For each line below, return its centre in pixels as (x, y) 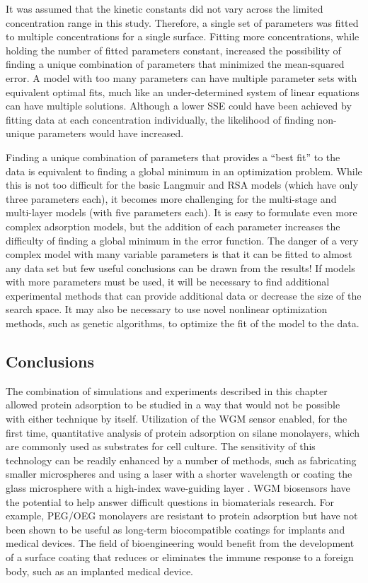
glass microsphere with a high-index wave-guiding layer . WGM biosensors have (178, 488)
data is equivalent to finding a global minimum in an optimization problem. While (184, 171)
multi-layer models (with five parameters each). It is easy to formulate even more (182, 212)
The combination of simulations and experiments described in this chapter (167, 390)
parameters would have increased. (111, 133)
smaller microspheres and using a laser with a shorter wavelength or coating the (179, 474)
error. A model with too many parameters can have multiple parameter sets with (182, 77)
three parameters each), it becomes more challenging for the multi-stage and (171, 198)
